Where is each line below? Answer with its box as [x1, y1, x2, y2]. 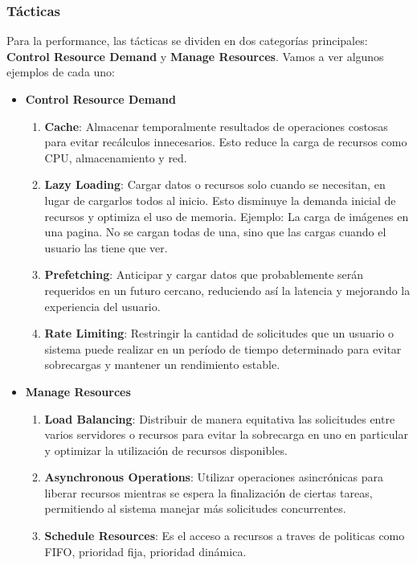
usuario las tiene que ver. [44, 239, 168, 256]
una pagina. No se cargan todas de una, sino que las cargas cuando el [44, 223, 386, 240]
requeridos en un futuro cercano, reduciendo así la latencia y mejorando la [44, 281, 411, 298]
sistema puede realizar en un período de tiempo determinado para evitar [44, 340, 402, 357]
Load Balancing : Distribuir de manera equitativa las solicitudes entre [44, 410, 395, 427]
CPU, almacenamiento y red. [44, 149, 187, 166]
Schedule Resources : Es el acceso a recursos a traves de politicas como [44, 527, 405, 544]
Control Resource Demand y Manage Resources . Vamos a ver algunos [6, 47, 384, 64]
